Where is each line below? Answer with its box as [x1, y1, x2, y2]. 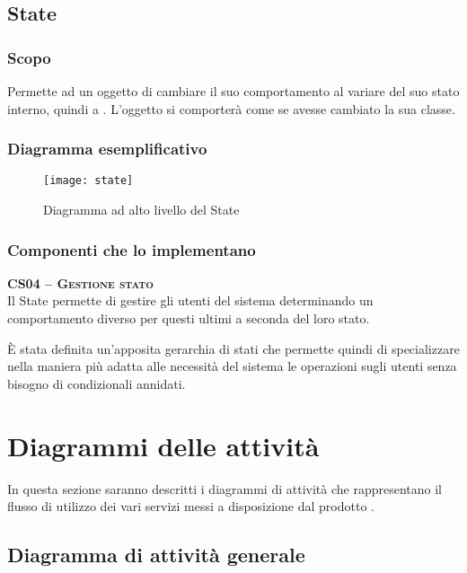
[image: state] [43, 174, 134, 188]
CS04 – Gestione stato [7, 273, 154, 292]
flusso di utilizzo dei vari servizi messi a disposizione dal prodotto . [7, 497, 374, 516]
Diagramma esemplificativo [7, 137, 207, 160]
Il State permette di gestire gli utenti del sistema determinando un [7, 291, 374, 310]
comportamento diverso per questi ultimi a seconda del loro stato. [7, 309, 370, 328]
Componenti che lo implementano [7, 238, 256, 260]
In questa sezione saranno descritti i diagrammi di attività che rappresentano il [7, 479, 442, 498]
